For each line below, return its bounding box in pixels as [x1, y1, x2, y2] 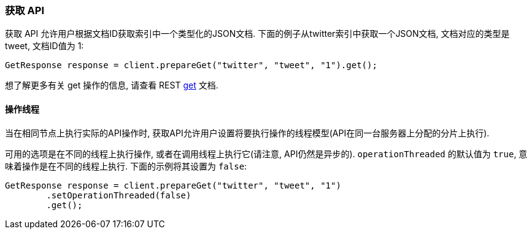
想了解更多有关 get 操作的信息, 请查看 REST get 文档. [5, 80, 218, 91]
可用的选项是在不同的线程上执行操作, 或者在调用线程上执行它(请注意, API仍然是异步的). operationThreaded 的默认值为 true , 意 [5, 148, 528, 159]
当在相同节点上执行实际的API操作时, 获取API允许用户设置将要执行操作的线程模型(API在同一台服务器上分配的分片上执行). [5, 127, 490, 138]
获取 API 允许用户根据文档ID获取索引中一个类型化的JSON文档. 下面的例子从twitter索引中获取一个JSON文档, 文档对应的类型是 [5, 28, 510, 39]
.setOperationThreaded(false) [46, 190, 191, 200]
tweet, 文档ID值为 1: [5, 41, 84, 52]
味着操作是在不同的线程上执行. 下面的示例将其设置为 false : [5, 160, 247, 171]
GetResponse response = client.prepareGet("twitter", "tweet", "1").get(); [5, 60, 377, 71]
